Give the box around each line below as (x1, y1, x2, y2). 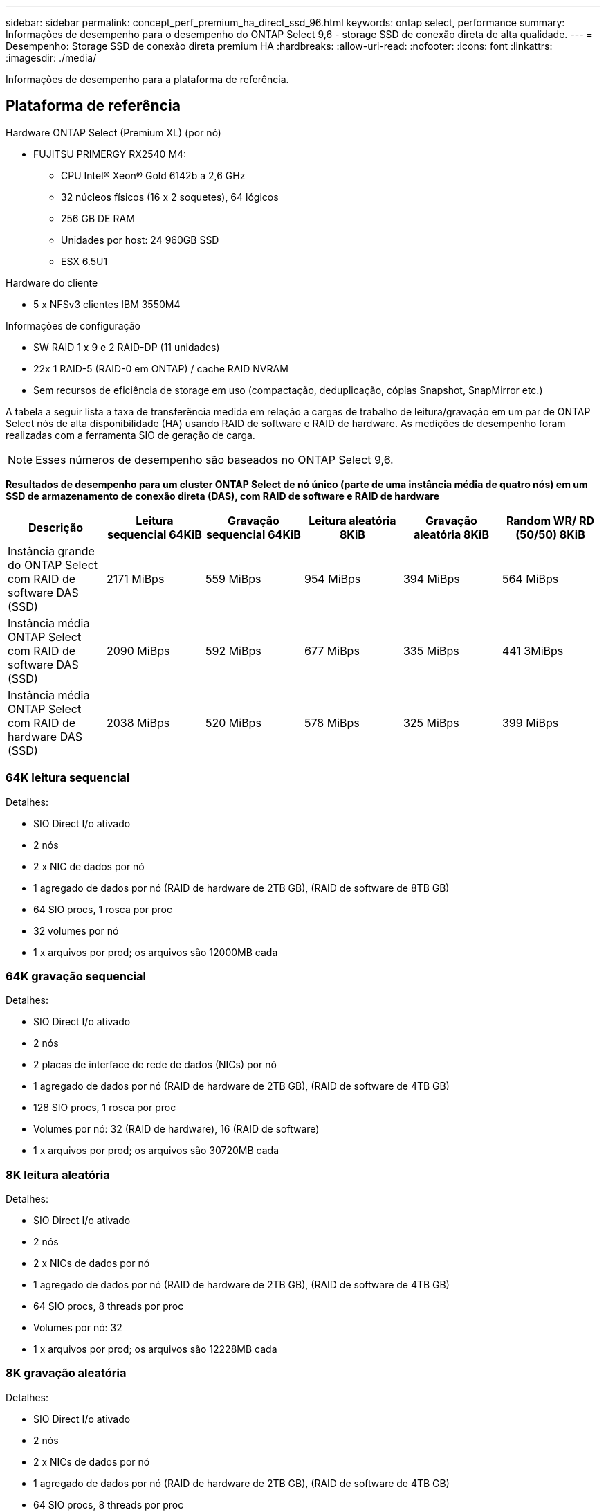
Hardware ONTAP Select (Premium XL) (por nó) (6, 126, 221, 138)
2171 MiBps (106, 571, 165, 586)
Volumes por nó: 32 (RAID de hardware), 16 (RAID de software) (33, 1123, 320, 1135)
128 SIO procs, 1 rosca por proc (33, 1101, 176, 1114)
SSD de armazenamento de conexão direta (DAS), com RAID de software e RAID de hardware (6, 489, 440, 502)
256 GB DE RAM (61, 212, 135, 224)
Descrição (28, 520, 84, 534)
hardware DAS (8, 729, 82, 744)
